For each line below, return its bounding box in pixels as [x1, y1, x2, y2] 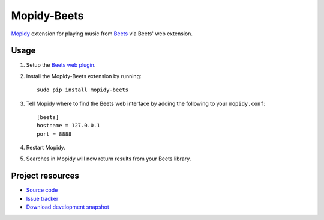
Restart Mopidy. [26, 144, 65, 151]
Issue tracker [26, 195, 59, 202]
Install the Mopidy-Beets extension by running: [26, 72, 142, 79]
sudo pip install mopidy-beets [37, 87, 129, 93]
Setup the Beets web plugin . [26, 61, 96, 69]
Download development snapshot [26, 203, 109, 210]
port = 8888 [37, 130, 72, 138]
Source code [26, 186, 58, 194]
